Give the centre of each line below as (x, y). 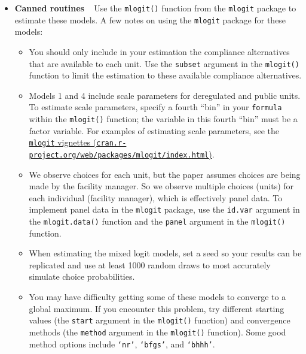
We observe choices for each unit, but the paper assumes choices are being (165, 174)
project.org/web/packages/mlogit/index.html (119, 155)
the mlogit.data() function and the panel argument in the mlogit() (157, 221)
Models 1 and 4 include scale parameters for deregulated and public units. (165, 95)
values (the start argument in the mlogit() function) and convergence (160, 320)
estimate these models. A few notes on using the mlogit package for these (150, 19)
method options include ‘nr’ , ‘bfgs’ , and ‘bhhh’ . (122, 344)
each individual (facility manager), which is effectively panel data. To (156, 197)
